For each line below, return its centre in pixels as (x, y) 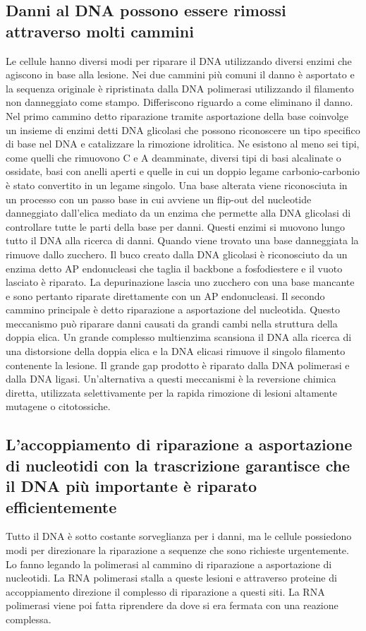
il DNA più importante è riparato (132, 486)
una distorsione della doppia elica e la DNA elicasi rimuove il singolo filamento (176, 351)
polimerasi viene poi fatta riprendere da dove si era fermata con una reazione (172, 605)
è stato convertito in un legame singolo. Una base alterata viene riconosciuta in (177, 185)
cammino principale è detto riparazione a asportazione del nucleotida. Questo (173, 310)
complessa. (29, 619)
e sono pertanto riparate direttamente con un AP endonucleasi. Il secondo (165, 295)
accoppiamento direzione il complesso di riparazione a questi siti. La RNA (165, 591)
